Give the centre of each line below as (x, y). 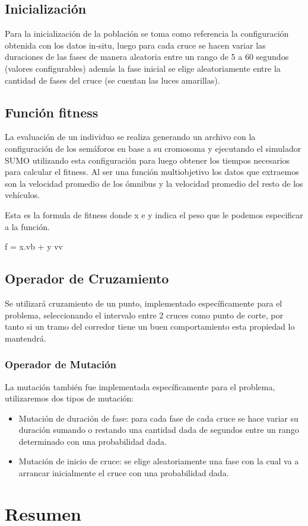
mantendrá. (26, 338)
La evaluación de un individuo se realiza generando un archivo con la (130, 137)
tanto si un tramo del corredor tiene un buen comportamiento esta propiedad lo (150, 326)
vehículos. (23, 195)
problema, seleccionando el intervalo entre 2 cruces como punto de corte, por (144, 315)
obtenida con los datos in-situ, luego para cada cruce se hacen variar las (135, 45)
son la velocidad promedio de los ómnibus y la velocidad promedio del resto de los (154, 183)
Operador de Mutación (61, 364)
